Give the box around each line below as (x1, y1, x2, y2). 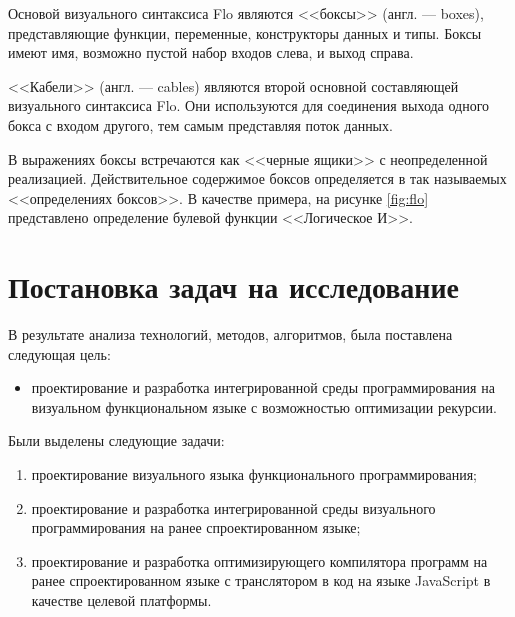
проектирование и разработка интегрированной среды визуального (31, 497, 436, 518)
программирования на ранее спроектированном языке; (31, 517, 361, 538)
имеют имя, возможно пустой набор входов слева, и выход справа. (8, 42, 414, 63)
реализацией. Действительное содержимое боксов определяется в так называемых (8, 168, 507, 189)
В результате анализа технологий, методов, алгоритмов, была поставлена (8, 324, 453, 345)
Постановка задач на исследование (8, 266, 459, 307)
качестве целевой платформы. (31, 590, 212, 610)
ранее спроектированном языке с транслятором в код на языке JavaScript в (31, 570, 491, 591)
